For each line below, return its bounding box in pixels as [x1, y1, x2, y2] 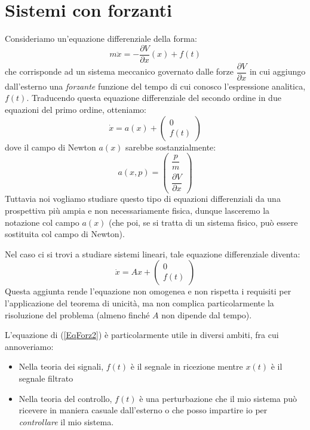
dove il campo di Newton [5, 140, 96, 153]
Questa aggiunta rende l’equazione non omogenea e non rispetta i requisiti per [5, 285, 291, 297]
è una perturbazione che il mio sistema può [139, 392, 297, 404]
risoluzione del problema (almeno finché [5, 308, 150, 321]
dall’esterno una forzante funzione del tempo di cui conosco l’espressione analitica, [5, 79, 306, 92]
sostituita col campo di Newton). [5, 228, 125, 240]
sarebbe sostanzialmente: [125, 140, 216, 153]
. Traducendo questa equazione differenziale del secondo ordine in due [26, 91, 281, 104]
